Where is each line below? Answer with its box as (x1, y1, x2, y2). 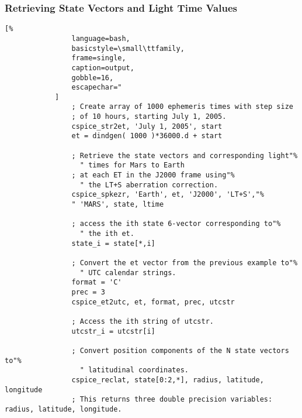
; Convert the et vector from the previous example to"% (71, 258, 298, 267)
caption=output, (71, 63, 134, 72)
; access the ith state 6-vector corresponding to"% (71, 220, 281, 228)
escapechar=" (71, 83, 122, 92)
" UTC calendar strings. (79, 268, 176, 277)
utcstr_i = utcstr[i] (71, 327, 155, 335)
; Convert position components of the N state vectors (71, 346, 289, 355)
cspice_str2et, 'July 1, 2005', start (71, 122, 223, 131)
